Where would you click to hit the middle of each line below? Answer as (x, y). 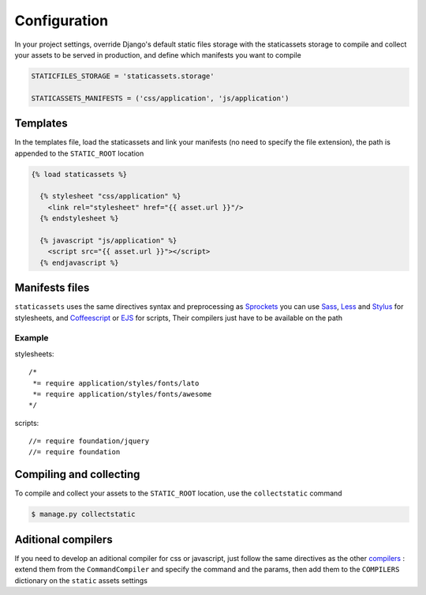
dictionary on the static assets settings (81, 580)
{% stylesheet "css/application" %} (110, 196)
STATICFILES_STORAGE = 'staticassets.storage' (123, 76)
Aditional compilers (64, 539)
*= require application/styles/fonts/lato (116, 383)
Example (32, 338)
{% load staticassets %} (79, 174)
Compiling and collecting (77, 474)
